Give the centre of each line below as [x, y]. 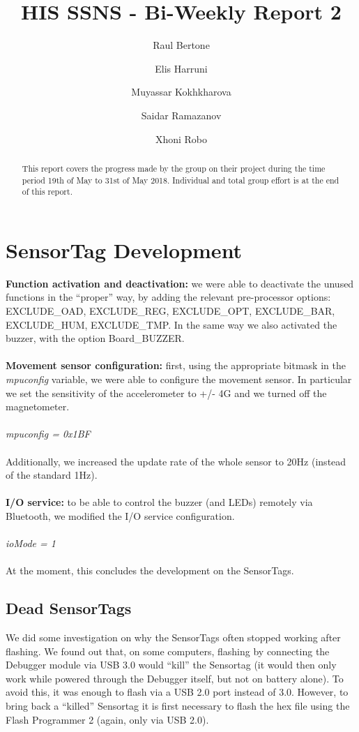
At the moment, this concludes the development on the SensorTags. [150, 570]
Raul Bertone [181, 45]
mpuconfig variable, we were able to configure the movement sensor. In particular [179, 379]
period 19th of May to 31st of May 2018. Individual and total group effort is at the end [181, 180]
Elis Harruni [181, 68]
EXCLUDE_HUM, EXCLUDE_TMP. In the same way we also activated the [171, 324]
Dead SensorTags [69, 608]
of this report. [47, 192]
